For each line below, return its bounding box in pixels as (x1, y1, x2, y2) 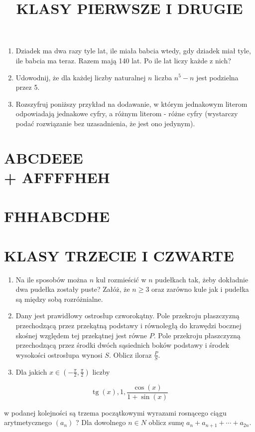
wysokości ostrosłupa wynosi (15, 349, 103, 360)
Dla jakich (15, 366, 47, 377)
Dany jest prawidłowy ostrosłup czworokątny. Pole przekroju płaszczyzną (15, 310, 240, 321)
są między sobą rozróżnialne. (15, 293, 103, 304)
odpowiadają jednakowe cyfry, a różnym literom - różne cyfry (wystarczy (15, 108, 238, 119)
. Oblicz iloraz (109, 349, 152, 360)
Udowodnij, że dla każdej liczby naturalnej (15, 72, 146, 82)
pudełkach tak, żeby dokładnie (155, 274, 249, 284)
